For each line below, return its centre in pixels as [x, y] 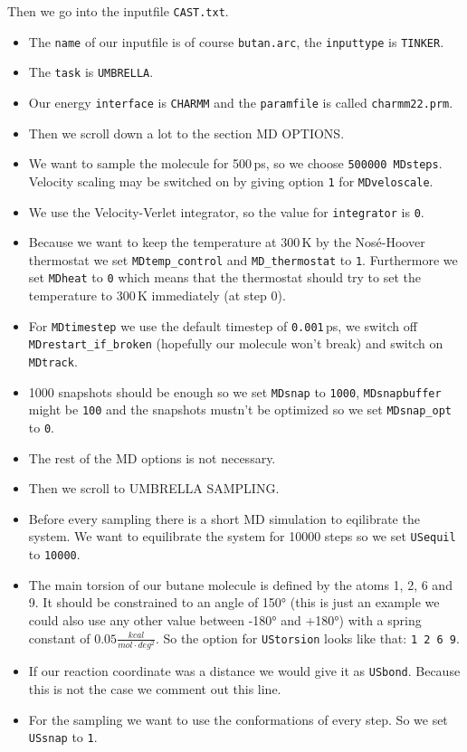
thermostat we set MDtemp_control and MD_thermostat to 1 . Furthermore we [243, 259]
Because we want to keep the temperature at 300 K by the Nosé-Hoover [227, 242]
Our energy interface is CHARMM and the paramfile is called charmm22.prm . [241, 102]
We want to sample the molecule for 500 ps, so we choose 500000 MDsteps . [235, 163]
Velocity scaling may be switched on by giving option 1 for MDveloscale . [231, 181]
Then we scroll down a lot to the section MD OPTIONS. [186, 133]
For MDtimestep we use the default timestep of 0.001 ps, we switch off [223, 325]
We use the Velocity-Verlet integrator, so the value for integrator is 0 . [226, 211]
